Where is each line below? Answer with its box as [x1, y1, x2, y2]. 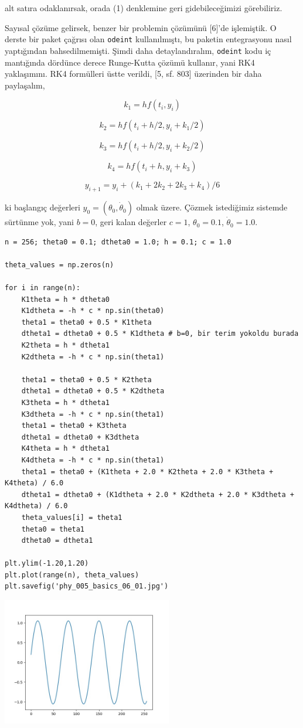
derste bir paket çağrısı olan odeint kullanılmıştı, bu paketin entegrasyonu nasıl [5, 33, 292, 45]
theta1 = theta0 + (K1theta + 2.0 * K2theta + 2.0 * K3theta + [21, 467, 274, 476]
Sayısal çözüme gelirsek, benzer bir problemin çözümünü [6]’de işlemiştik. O [5, 21, 277, 33]
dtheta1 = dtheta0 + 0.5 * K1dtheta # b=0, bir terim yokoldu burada [21, 329, 299, 338]
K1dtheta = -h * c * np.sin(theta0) [21, 307, 165, 315]
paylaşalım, [5, 79, 45, 91]
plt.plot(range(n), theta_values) [5, 570, 139, 579]
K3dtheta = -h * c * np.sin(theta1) [21, 410, 165, 419]
